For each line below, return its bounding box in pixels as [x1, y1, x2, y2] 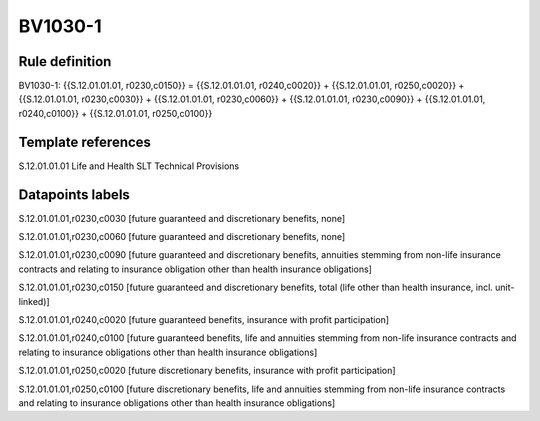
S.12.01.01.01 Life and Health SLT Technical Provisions [18, 160, 240, 172]
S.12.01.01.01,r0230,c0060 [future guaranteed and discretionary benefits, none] [18, 231, 346, 243]
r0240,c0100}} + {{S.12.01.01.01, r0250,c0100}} [18, 107, 213, 119]
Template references [18, 133, 152, 150]
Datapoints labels [18, 186, 130, 203]
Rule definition [18, 53, 112, 70]
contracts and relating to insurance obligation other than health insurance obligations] [18, 263, 372, 275]
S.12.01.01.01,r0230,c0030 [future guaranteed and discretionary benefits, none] [18, 212, 346, 224]
